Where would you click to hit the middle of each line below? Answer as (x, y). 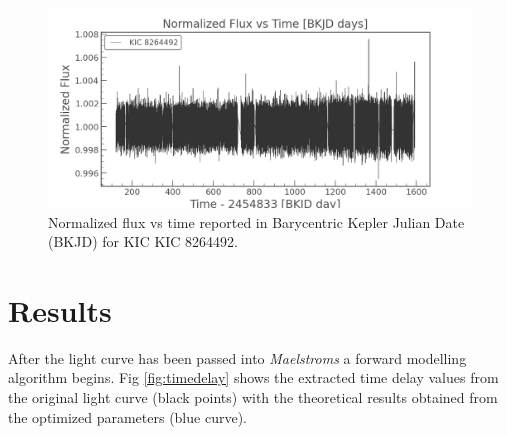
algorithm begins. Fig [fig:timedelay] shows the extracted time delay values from (253, 377)
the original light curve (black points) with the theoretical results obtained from (253, 397)
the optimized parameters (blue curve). (127, 416)
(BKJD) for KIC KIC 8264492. (143, 241)
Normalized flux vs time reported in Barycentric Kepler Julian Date (256, 221)
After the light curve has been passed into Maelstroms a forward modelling (237, 357)
